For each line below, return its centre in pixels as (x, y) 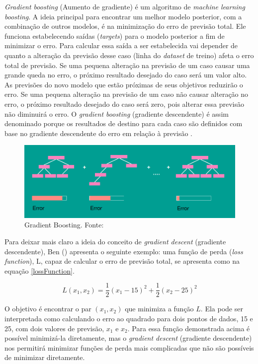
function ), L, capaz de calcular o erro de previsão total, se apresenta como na (122, 261)
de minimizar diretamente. (45, 357)
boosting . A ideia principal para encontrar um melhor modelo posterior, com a (123, 16)
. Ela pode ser (222, 309)
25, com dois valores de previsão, (54, 328)
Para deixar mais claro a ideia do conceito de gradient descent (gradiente (115, 241)
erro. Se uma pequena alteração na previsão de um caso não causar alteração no (127, 94)
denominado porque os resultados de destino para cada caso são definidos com (124, 123)
